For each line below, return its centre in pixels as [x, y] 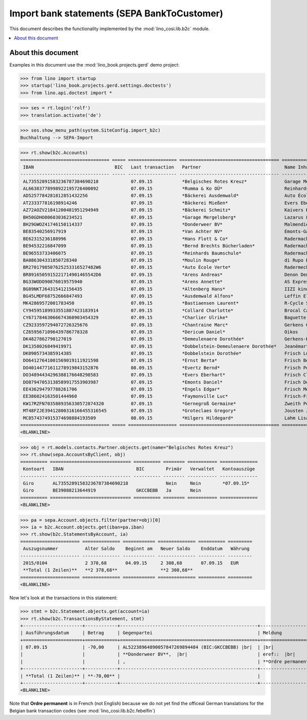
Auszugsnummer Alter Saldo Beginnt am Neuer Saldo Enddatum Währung [137, 549]
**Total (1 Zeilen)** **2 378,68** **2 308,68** [108, 570]
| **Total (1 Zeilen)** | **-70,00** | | [140, 676]
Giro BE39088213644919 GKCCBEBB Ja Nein [112, 491]
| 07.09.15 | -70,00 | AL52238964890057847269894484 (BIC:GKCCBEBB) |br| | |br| [147, 647]
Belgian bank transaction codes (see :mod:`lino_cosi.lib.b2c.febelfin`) [82, 711]
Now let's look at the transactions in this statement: [63, 598]
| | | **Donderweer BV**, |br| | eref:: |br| [158, 654]
